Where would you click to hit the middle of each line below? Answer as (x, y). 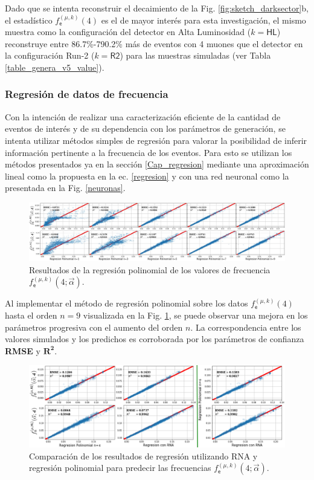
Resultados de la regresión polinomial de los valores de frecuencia (150, 269)
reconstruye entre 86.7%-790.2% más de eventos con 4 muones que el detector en (154, 43)
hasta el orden (31, 315)
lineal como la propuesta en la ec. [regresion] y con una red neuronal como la (147, 176)
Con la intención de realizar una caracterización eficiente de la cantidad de (143, 116)
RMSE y (23, 350)
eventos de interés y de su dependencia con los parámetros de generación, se (145, 128)
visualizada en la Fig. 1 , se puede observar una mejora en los (195, 315)
